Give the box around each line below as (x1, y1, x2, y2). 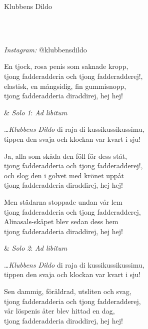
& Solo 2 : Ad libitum (4, 243, 67, 253)
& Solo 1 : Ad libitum (4, 107, 67, 117)
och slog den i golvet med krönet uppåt (4, 170, 124, 180)
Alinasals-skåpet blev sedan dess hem (4, 216, 118, 227)
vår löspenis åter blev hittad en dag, (4, 306, 115, 316)
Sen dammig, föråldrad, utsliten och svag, (4, 286, 131, 297)
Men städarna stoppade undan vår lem (4, 196, 122, 207)
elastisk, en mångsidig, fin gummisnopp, (4, 80, 126, 91)
